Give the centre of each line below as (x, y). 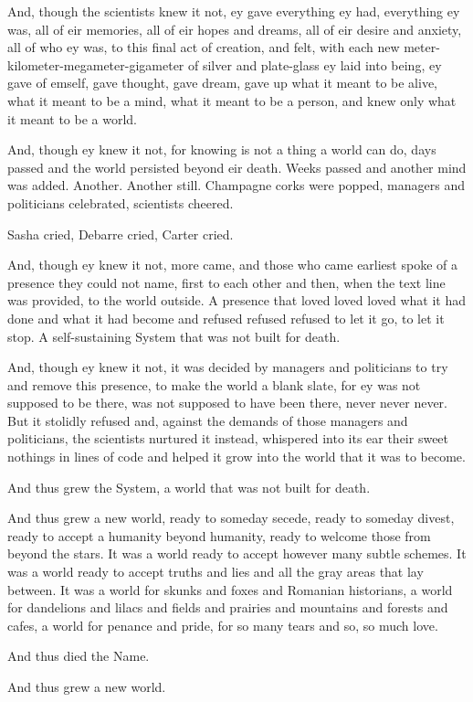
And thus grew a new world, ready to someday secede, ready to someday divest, (231, 518)
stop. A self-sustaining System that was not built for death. (174, 336)
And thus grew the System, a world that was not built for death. (189, 487)
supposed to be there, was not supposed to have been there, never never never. (227, 403)
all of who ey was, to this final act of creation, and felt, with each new (204, 47)
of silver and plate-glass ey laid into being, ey (315, 64)
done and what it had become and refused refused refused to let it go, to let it (226, 318)
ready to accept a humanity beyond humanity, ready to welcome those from (219, 535)
